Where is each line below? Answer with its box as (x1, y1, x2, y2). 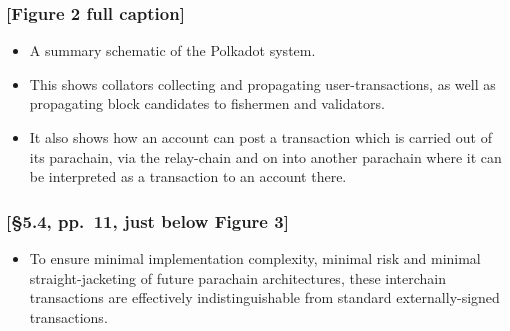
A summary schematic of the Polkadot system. (29, 40, 316, 61)
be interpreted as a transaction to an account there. (29, 166, 347, 187)
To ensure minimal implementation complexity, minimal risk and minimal (29, 248, 481, 268)
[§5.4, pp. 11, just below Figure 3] (6, 208, 289, 233)
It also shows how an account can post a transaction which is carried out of (29, 127, 492, 147)
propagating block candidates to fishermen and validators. (29, 93, 385, 114)
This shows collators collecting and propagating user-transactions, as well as (29, 73, 496, 94)
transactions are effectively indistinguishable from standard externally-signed (29, 287, 500, 308)
